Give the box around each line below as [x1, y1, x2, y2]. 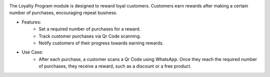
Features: [21, 19, 41, 25]
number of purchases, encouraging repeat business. [9, 10, 117, 16]
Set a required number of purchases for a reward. [38, 26, 141, 32]
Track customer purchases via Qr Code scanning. [38, 33, 141, 39]
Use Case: [21, 49, 43, 55]
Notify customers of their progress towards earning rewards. [38, 40, 164, 46]
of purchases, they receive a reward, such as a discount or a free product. [38, 63, 192, 69]
